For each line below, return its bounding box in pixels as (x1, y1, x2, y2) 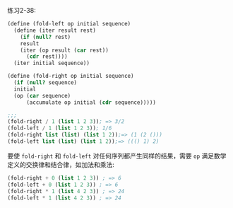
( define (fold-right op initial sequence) (7, 73, 134, 80)
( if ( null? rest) (20, 33, 71, 40)
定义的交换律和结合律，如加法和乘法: (7, 160, 115, 168)
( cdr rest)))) (25, 53, 68, 60)
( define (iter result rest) (13, 27, 97, 34)
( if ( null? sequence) (13, 79, 78, 86)
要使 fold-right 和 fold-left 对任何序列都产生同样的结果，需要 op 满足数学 (7, 151, 227, 160)
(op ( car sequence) (13, 92, 71, 99)
